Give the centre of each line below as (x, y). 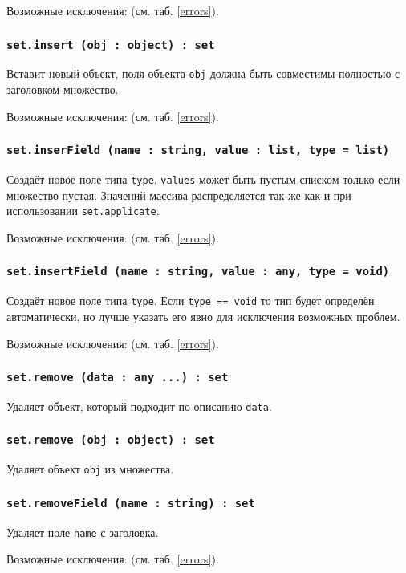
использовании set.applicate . (83, 211)
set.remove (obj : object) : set (111, 440)
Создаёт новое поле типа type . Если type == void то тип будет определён (191, 301)
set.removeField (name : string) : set (131, 503)
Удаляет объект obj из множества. (90, 469)
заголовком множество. (63, 89)
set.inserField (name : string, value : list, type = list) (198, 150)
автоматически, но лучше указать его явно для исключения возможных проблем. (203, 316)
